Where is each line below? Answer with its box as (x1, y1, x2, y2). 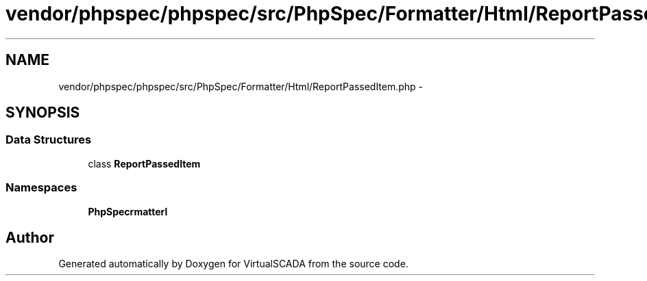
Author (5, 228, 54, 246)
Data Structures (5, 133, 92, 147)
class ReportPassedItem (88, 157, 201, 170)
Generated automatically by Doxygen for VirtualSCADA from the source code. (58, 258, 408, 270)
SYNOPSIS (5, 104, 80, 122)
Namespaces (5, 180, 77, 195)
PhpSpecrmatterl (88, 205, 168, 217)
